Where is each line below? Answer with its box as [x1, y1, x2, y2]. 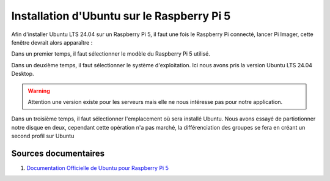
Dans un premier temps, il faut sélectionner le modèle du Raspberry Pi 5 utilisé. [11, 50, 210, 57]
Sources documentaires [11, 148, 105, 158]
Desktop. [11, 70, 34, 78]
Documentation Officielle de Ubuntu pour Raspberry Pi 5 [26, 164, 169, 171]
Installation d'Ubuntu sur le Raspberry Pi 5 [11, 9, 231, 23]
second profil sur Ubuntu [11, 132, 75, 140]
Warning [28, 87, 50, 94]
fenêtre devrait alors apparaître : [11, 39, 93, 46]
